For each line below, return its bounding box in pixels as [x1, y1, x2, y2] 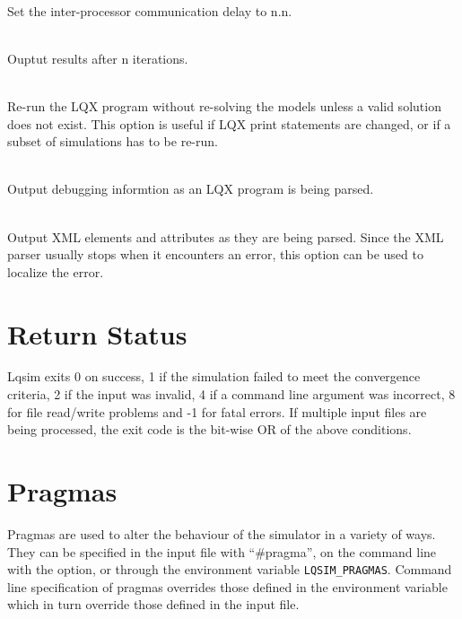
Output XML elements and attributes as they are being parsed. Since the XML [7, 227, 444, 246]
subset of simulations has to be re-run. [7, 132, 218, 151]
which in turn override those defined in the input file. [7, 595, 300, 614]
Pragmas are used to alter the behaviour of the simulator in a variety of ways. [7, 524, 436, 543]
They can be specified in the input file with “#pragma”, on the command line [7, 542, 437, 561]
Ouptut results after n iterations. [7, 48, 188, 67]
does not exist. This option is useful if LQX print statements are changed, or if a [7, 114, 451, 133]
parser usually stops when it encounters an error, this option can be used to [7, 245, 423, 264]
